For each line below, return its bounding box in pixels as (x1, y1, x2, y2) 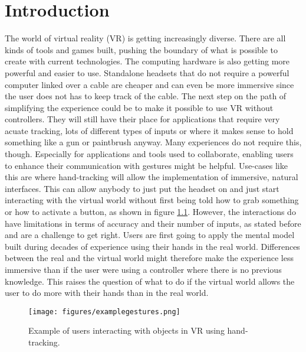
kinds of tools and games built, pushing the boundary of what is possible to (5, 43, 278, 56)
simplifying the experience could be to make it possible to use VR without (5, 101, 274, 113)
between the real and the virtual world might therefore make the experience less (5, 252, 294, 264)
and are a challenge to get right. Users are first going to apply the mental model (5, 229, 295, 241)
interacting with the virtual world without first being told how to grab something (5, 194, 299, 206)
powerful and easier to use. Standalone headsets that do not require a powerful (5, 66, 289, 79)
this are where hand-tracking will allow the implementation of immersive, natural (5, 171, 298, 183)
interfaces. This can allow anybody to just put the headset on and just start (5, 182, 279, 194)
